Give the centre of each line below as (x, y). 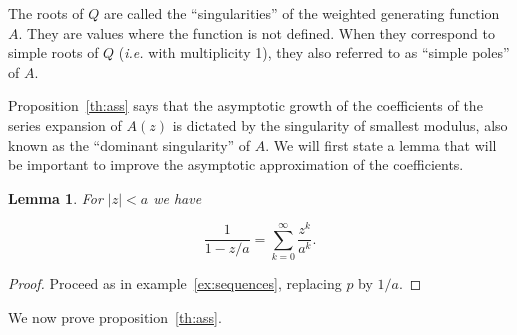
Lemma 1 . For (55, 197)
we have (177, 197)
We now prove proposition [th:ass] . (115, 316)
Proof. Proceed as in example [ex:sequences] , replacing (175, 283)
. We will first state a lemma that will (381, 144)
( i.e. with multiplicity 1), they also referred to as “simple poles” (314, 52)
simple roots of (53, 52)
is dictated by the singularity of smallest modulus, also (340, 124)
